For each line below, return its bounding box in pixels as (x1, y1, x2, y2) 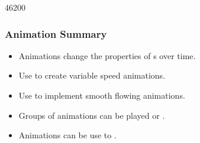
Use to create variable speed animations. (18, 69, 166, 82)
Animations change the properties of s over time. (18, 49, 196, 61)
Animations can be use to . (18, 129, 117, 141)
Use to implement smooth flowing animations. (18, 89, 185, 101)
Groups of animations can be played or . (18, 109, 165, 121)
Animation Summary (5, 26, 107, 41)
